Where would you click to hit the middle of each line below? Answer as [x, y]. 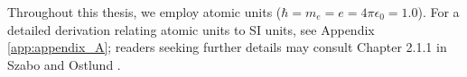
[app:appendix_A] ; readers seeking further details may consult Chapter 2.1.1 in [227, 47]
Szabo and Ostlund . [64, 64]
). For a [439, 12]
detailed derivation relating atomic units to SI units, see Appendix [191, 29]
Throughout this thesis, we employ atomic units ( [145, 12]
